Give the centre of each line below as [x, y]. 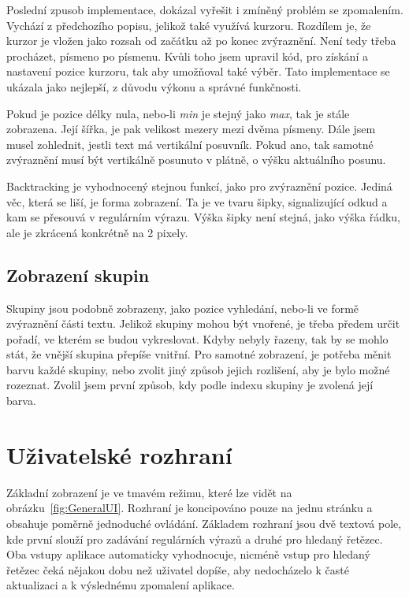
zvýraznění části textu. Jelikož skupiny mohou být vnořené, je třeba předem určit [203, 323]
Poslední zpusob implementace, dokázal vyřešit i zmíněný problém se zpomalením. [205, 9]
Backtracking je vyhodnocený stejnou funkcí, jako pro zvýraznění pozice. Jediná [199, 186]
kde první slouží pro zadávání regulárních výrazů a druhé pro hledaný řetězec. [195, 539]
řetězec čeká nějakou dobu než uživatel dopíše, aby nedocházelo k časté [178, 569]
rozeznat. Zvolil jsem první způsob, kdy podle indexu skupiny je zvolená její [190, 385]
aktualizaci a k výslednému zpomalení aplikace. [121, 585]
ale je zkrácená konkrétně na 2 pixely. [97, 232]
